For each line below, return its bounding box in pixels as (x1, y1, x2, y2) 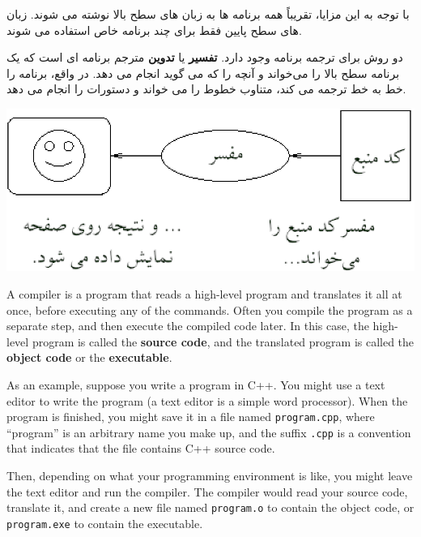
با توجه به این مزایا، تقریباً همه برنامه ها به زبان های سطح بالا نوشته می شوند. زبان (6, 6, 410, 22)
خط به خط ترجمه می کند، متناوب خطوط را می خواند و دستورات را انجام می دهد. (6, 80, 406, 97)
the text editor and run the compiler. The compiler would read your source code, (6, 483, 408, 500)
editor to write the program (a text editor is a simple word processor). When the (6, 392, 408, 409)
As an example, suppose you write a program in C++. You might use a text (6, 376, 385, 393)
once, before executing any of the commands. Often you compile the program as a (6, 301, 413, 318)
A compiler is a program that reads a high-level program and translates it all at (6, 286, 402, 303)
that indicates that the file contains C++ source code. (6, 440, 275, 457)
